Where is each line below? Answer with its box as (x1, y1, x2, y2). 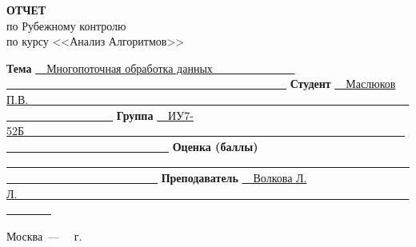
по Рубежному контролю (6, 17, 126, 34)
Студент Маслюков (290, 75, 396, 92)
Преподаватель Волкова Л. (161, 169, 307, 185)
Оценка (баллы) (172, 137, 258, 154)
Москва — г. (6, 227, 82, 244)
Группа (116, 106, 154, 123)
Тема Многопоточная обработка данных (6, 59, 213, 76)
